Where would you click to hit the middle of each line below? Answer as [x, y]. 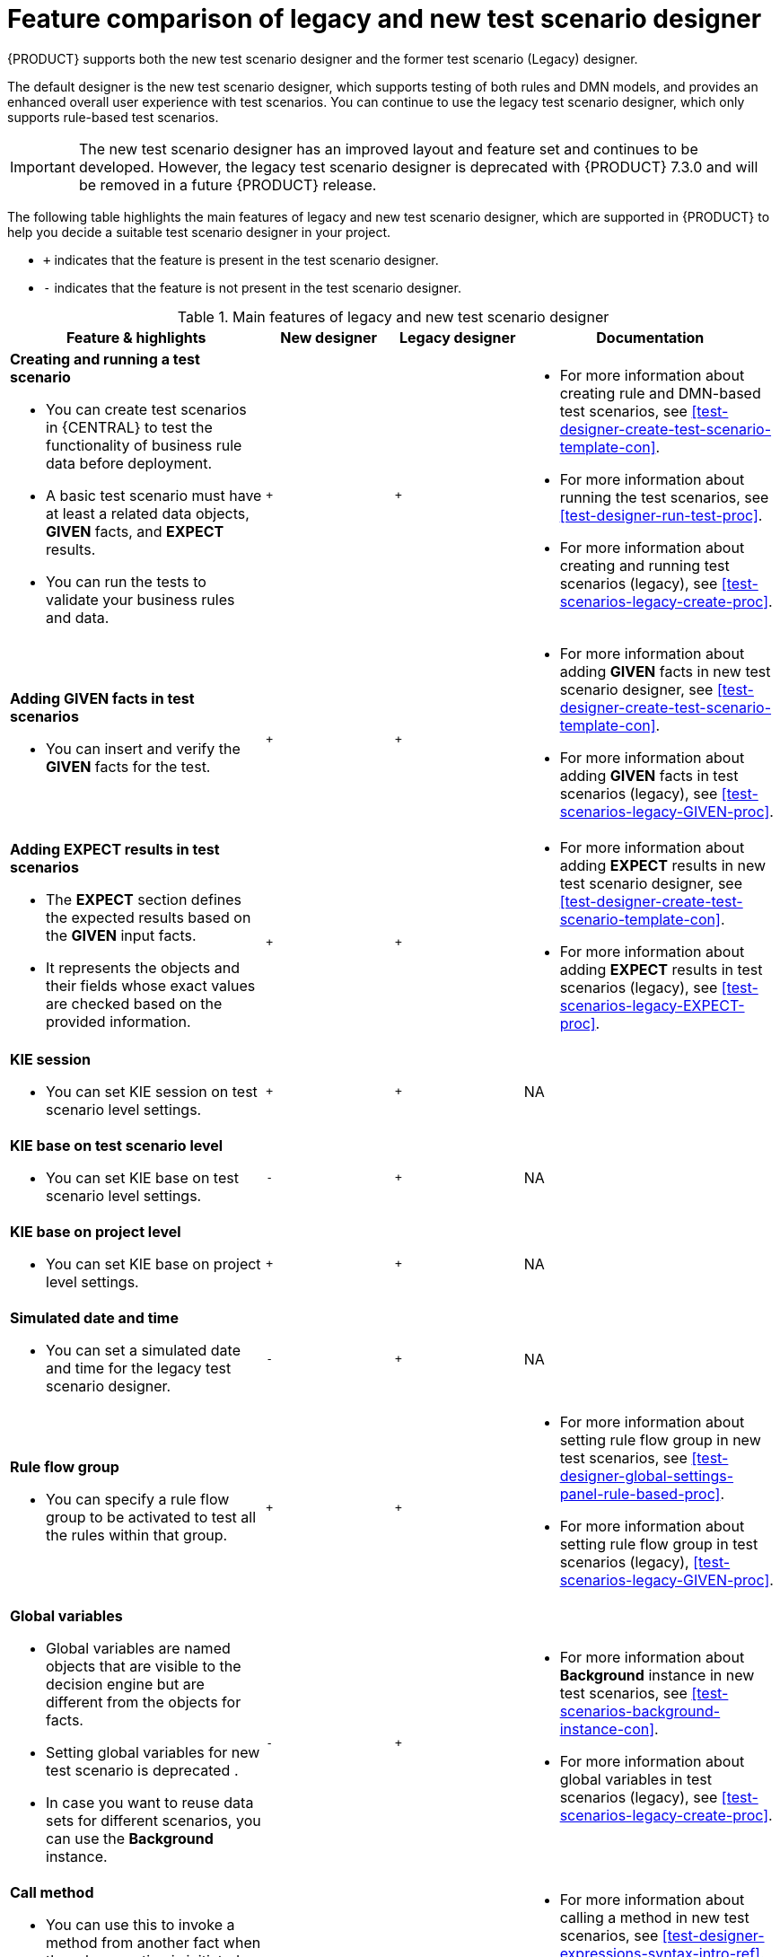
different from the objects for [144, 1702]
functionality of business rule [144, 445]
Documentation [650, 337]
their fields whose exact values [151, 985]
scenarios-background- [640, 1711]
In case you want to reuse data [150, 1802]
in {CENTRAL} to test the [129, 427]
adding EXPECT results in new [663, 865]
